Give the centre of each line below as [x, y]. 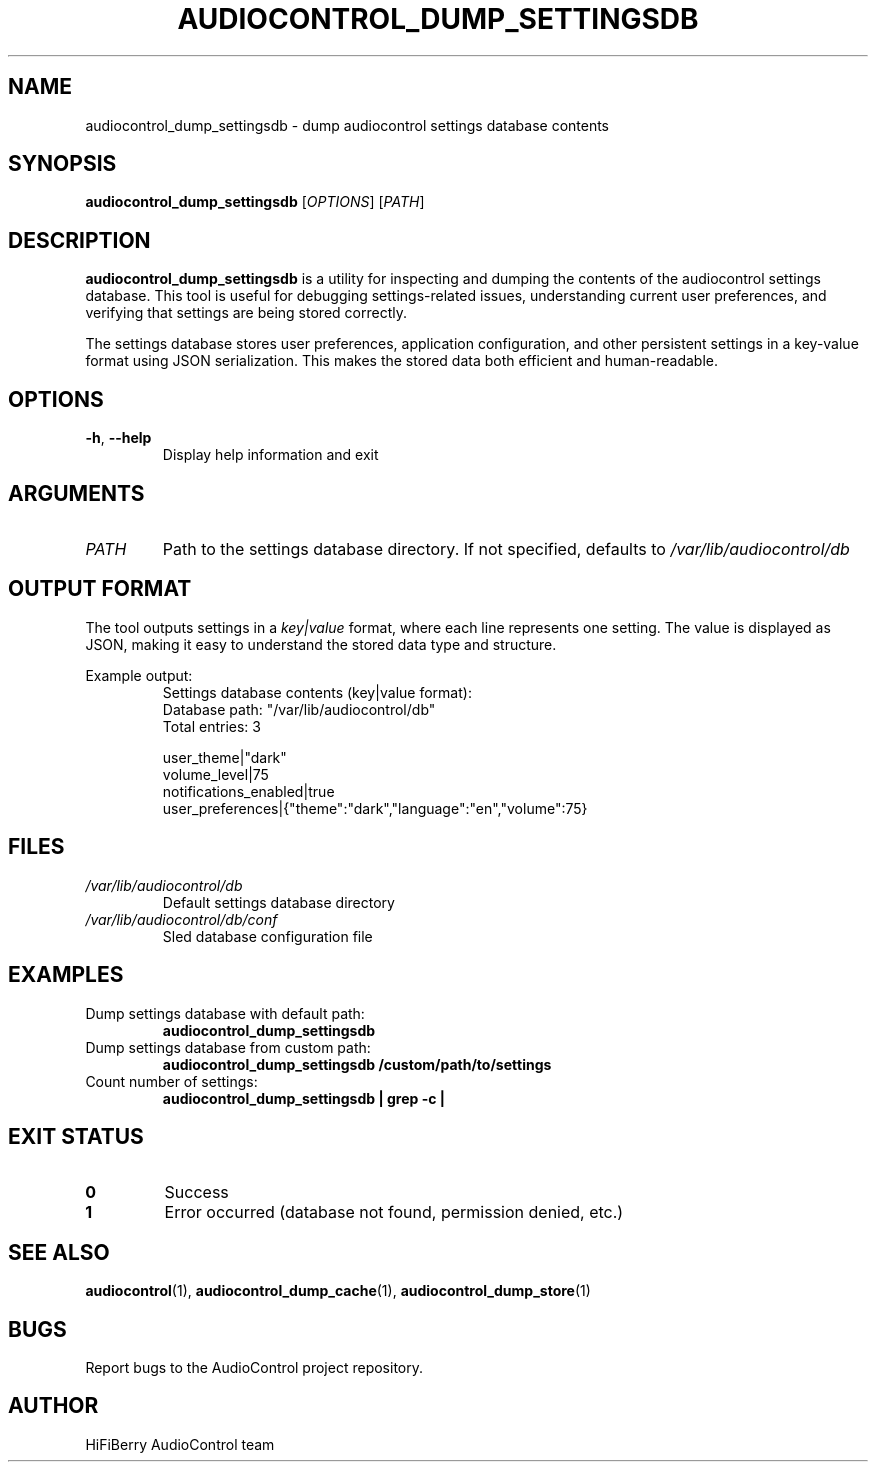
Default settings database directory [278, 902]
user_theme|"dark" [224, 757]
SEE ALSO [59, 1252]
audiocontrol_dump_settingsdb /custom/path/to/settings [357, 1064]
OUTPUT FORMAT [100, 589]
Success [196, 1192]
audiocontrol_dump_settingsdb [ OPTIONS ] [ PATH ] [255, 202]
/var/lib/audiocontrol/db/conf [181, 919]
